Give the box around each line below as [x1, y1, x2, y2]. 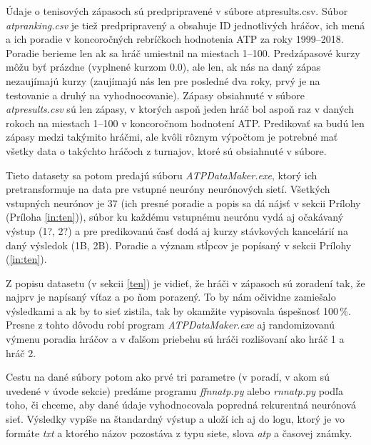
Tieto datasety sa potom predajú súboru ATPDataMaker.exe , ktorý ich [6, 167, 317, 182]
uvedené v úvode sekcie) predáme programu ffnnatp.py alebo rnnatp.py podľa [6, 383, 343, 398]
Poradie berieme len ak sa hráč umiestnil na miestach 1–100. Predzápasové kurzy [6, 45, 360, 60]
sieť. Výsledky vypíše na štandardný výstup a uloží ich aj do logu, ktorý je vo [6, 411, 345, 426]
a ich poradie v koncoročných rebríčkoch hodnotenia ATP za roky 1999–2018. [6, 31, 344, 46]
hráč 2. [6, 345, 36, 360]
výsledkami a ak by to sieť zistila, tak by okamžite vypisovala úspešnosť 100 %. [6, 303, 351, 318]
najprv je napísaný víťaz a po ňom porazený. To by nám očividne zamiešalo [6, 289, 336, 304]
